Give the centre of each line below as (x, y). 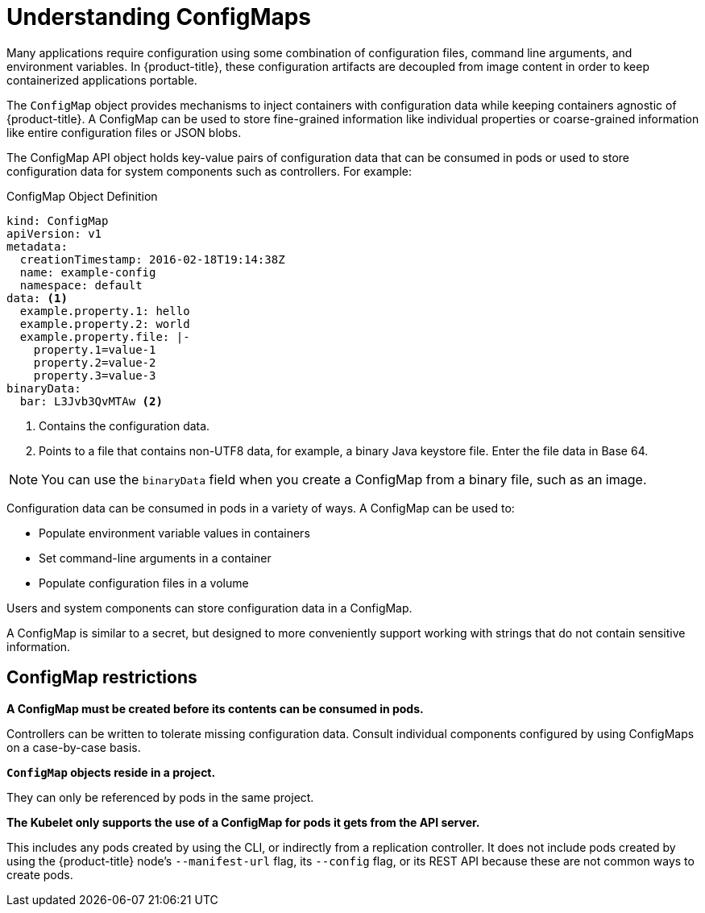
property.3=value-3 (95, 375)
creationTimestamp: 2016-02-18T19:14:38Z (152, 259)
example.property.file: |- (105, 336)
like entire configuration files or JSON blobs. (124, 132)
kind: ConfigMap (58, 220)
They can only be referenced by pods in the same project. (160, 797)
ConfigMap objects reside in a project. (111, 772)
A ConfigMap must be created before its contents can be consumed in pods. (215, 708)
